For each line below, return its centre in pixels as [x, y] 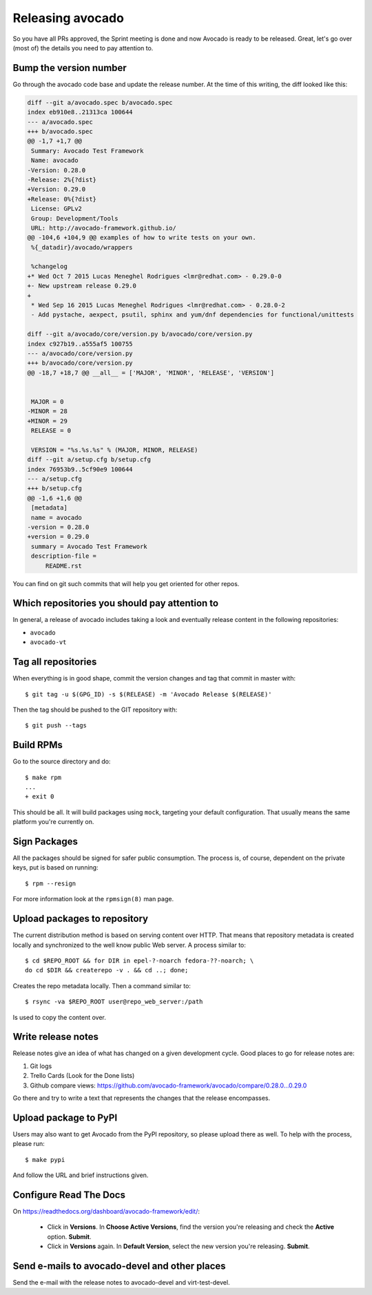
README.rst [64, 566]
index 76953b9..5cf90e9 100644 [80, 469]
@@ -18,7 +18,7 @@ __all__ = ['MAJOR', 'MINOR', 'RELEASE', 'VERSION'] [151, 373]
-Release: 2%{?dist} [62, 180]
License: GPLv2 [57, 209]
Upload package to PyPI [65, 1117]
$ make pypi [45, 1160]
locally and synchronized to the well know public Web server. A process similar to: [129, 945]
